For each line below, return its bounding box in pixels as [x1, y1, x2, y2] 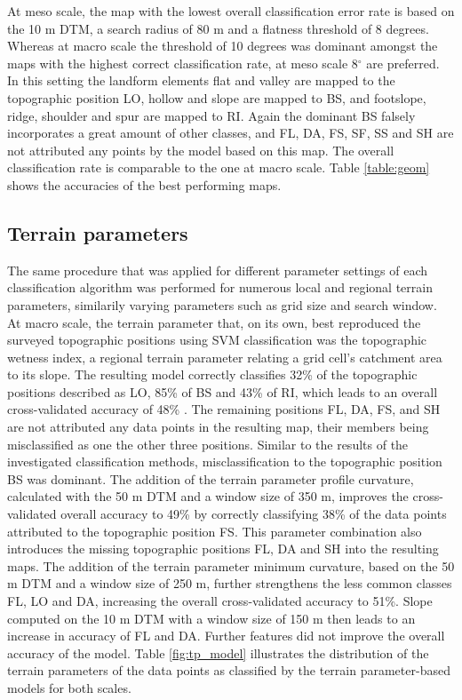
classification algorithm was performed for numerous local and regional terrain [7, 278, 433, 297]
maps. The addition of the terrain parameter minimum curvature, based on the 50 [7, 556, 455, 575]
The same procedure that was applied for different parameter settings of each [7, 260, 428, 279]
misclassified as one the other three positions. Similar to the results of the [7, 434, 409, 453]
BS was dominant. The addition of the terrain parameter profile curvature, [7, 469, 414, 488]
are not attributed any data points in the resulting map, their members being [7, 418, 429, 436]
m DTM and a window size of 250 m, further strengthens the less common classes [7, 574, 452, 593]
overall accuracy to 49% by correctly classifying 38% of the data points [60, 505, 447, 523]
